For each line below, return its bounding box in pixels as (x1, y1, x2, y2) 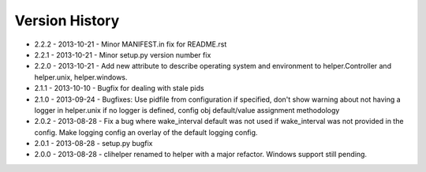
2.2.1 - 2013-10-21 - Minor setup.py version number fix (34, 50, 211, 59)
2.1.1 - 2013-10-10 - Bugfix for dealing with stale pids (34, 84, 204, 93)
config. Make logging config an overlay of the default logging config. (34, 127, 258, 137)
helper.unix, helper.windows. (34, 72, 128, 82)
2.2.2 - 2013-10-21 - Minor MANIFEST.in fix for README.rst (34, 39, 227, 49)
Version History (14, 12, 120, 29)
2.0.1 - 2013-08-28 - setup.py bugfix (34, 139, 153, 148)
